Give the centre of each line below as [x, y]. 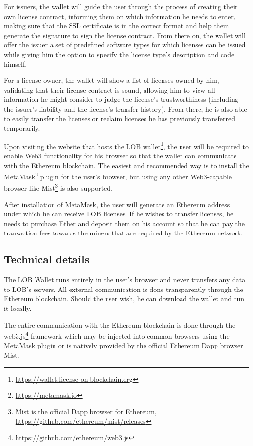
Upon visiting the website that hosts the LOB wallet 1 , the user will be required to [126, 145]
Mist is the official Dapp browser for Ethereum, [86, 411]
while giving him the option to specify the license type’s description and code [119, 54]
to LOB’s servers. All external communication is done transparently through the [124, 289]
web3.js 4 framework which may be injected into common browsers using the [117, 335]
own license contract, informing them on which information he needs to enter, [120, 16]
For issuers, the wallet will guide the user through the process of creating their [121, 6]
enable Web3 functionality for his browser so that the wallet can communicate [120, 155]
